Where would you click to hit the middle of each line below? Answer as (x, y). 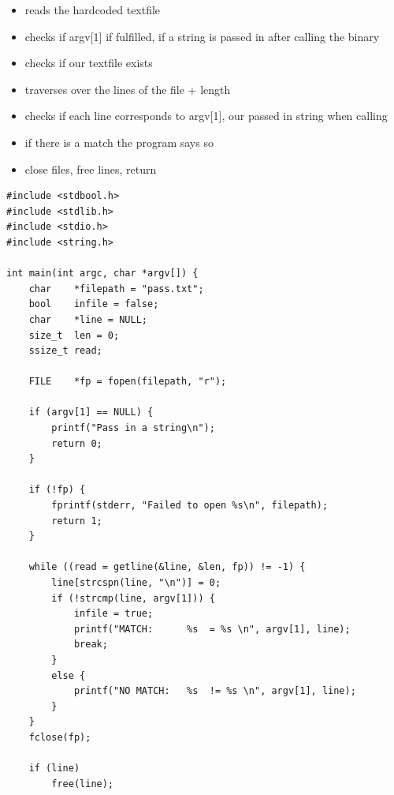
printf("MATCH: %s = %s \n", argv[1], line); (212, 629)
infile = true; (113, 614)
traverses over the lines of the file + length (128, 89)
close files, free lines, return (91, 169)
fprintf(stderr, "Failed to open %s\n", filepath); (190, 506)
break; (91, 645)
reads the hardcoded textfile (93, 9)
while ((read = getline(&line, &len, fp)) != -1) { (167, 567)
